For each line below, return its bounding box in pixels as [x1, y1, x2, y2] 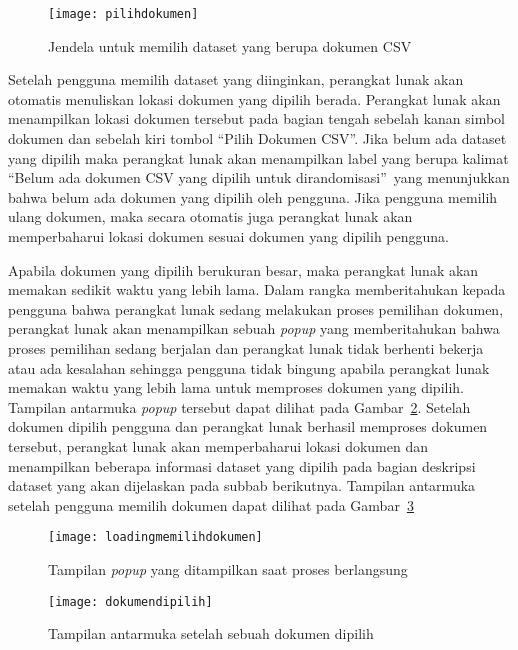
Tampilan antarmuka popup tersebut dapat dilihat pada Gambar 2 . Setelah [8, 396, 471, 417]
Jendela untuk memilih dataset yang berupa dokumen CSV [48, 35, 412, 56]
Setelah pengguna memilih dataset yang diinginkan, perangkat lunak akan [8, 69, 464, 90]
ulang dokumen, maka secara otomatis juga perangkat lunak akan [8, 206, 413, 227]
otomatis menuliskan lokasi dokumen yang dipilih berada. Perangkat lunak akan [8, 88, 501, 109]
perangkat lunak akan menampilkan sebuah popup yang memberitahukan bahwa [8, 318, 500, 339]
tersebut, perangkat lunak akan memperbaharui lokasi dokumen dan [8, 435, 428, 456]
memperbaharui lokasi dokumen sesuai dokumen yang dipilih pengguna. [8, 226, 449, 246]
